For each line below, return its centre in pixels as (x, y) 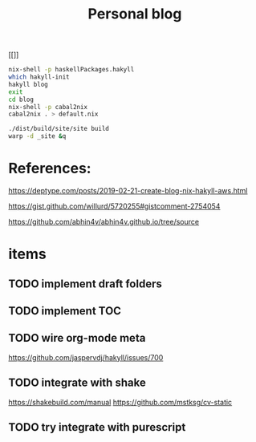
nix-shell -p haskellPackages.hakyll (71, 70)
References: (50, 168)
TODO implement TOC (65, 311)
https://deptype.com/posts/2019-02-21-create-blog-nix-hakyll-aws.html (128, 191)
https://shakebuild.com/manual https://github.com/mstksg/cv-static (120, 402)
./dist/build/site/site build (59, 129)
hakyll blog (28, 84)
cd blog (21, 99)
